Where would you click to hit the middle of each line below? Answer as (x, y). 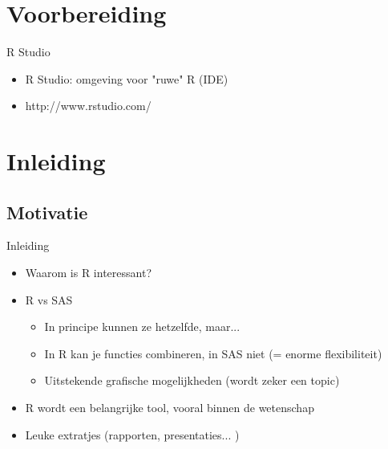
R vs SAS (49, 299)
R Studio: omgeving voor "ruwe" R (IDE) (127, 78)
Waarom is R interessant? (89, 273)
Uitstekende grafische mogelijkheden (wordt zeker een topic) (192, 380)
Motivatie (47, 212)
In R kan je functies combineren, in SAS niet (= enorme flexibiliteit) (213, 353)
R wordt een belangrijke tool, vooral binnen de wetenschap (170, 408)
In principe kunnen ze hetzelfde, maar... (142, 327)
